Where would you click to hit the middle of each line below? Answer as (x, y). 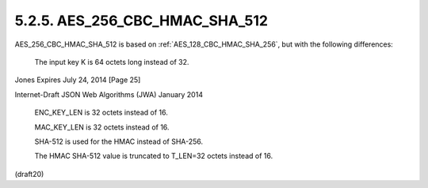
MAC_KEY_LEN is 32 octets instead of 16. (102, 127)
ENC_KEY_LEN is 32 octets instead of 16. (101, 113)
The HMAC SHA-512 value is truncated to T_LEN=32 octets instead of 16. (154, 156)
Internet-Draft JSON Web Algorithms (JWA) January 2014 (109, 94)
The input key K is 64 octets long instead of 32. (112, 62)
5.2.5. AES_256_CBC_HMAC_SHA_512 (141, 21)
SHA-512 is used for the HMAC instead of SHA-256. (119, 141)
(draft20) (29, 174)
